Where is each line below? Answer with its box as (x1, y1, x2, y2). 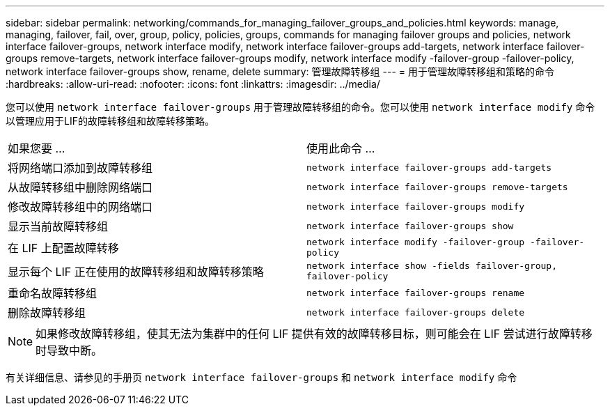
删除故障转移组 (8, 306, 86, 320)
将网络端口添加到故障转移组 (8, 161, 153, 175)
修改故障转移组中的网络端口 (8, 200, 153, 214)
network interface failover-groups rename (306, 287, 525, 298)
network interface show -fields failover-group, (306, 261, 558, 271)
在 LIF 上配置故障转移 (8, 241, 119, 255)
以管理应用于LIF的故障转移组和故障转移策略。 (6, 115, 214, 127)
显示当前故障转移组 (8, 219, 109, 233)
